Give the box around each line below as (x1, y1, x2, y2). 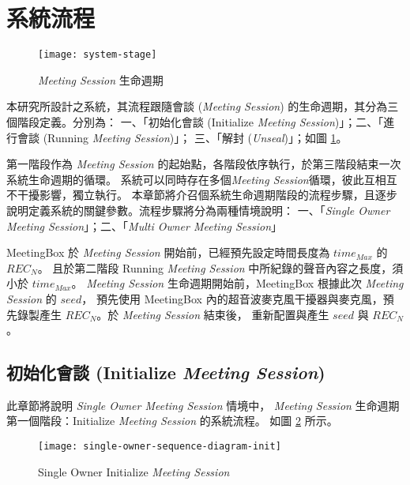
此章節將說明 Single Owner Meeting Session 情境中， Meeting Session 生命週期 (6, 397, 400, 413)
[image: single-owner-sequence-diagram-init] (38, 441, 281, 453)
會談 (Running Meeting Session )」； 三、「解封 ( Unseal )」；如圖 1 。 (17, 129, 348, 145)
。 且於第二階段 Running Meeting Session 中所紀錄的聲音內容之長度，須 (37, 259, 404, 276)
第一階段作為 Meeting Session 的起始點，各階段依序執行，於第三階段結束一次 (6, 156, 401, 172)
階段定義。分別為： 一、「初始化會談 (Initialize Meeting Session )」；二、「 (17, 113, 384, 130)
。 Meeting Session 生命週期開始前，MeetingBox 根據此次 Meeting (71, 275, 404, 291)
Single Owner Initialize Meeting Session (38, 463, 230, 479)
